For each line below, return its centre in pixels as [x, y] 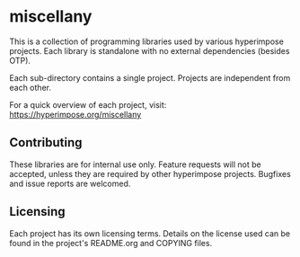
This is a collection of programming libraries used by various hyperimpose [147, 41]
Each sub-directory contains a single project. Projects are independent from [150, 77]
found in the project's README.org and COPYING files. [111, 243]
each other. [31, 87]
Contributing [46, 142]
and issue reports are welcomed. [70, 183]
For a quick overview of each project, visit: [88, 104]
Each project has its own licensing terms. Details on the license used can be [150, 233]
